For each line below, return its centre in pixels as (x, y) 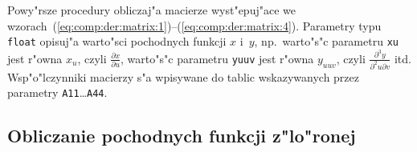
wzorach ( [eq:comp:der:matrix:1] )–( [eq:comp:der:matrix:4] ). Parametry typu (194, 25)
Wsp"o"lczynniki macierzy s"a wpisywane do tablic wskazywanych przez (184, 76)
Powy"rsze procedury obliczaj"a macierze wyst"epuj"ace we (151, 10)
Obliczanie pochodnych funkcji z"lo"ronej (182, 136)
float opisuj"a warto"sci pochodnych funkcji (117, 41)
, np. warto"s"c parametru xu (326, 41)
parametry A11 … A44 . (57, 92)
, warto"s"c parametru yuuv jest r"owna (217, 58)
